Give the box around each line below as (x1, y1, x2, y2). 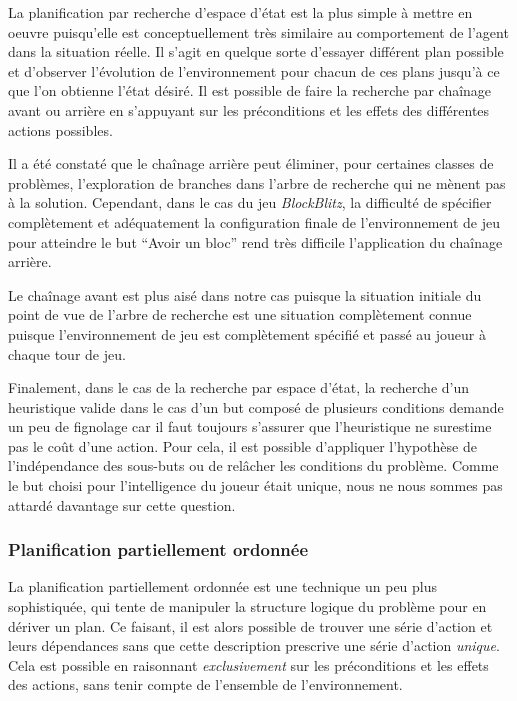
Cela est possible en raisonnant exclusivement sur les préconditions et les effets (8, 654, 489, 675)
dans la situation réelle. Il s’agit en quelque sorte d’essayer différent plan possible (8, 41, 504, 62)
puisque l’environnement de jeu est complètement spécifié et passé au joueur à (8, 323, 486, 344)
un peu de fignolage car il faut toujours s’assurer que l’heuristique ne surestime (8, 416, 492, 437)
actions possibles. (8, 119, 113, 140)
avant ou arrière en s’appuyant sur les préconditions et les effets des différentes (8, 99, 490, 120)
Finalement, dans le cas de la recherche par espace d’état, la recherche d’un (8, 377, 470, 398)
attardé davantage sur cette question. (8, 494, 236, 515)
